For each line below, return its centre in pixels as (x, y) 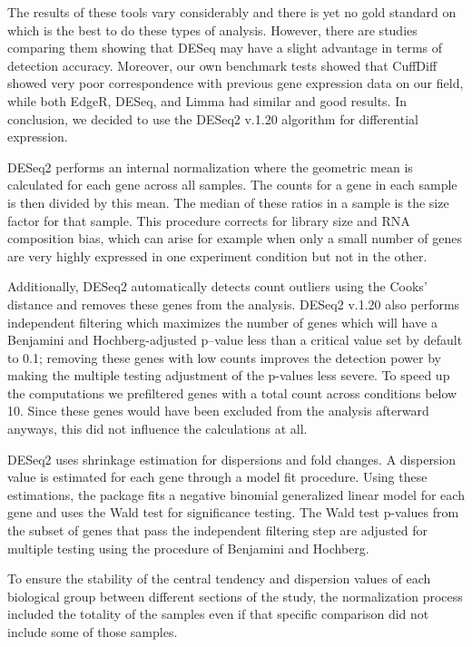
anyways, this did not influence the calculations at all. (157, 429)
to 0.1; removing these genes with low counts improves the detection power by (224, 357)
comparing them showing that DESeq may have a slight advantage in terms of (225, 48)
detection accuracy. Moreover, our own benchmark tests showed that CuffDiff (222, 65)
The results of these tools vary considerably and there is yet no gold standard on (232, 12)
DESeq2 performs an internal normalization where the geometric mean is (210, 167)
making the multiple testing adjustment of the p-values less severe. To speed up (229, 375)
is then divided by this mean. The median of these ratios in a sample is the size (228, 202)
